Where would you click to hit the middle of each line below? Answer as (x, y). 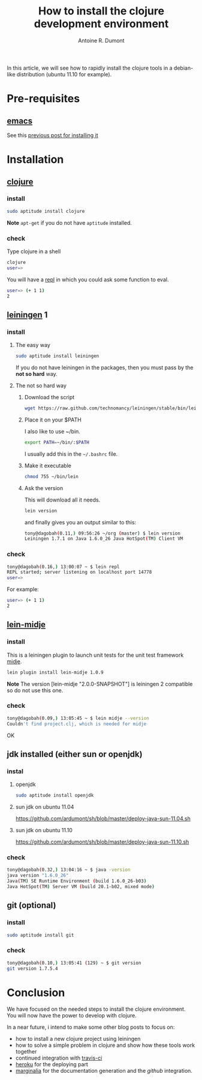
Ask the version (44, 488)
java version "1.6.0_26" (38, 876)
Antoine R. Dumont (101, 40)
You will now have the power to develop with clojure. (72, 1016)
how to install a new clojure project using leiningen (78, 1039)
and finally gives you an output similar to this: (80, 522)
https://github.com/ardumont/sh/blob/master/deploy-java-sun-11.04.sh (103, 818)
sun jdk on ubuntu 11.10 (44, 830)
